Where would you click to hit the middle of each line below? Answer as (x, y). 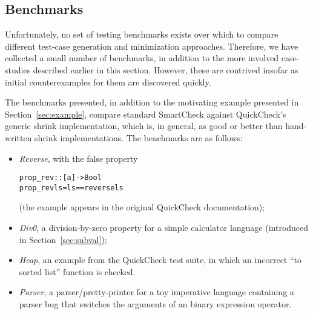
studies (18, 69)
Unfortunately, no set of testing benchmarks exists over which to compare (142, 34)
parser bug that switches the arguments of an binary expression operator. (155, 304)
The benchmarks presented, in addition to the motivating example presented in (152, 102)
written (18, 137)
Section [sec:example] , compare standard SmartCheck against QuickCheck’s (146, 114)
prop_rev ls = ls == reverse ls (71, 188)
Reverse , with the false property (78, 158)
